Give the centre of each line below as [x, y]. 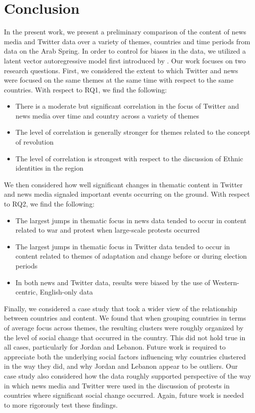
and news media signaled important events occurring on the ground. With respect [127, 194]
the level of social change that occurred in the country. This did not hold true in [125, 337]
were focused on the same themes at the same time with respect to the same [119, 80]
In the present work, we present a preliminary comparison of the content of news [125, 32]
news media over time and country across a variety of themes [107, 115]
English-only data [66, 292]
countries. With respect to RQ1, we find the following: [86, 89]
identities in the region [49, 168]
